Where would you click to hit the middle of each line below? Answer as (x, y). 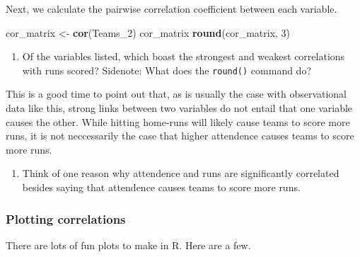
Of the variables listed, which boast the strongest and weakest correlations (184, 56)
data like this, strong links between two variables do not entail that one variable (179, 108)
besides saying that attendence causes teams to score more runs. (161, 187)
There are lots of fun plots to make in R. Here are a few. (128, 245)
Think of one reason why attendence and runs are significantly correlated (181, 173)
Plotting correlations (66, 218)
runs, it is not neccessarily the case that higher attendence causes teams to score (180, 136)
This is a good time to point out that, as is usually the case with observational (176, 94)
